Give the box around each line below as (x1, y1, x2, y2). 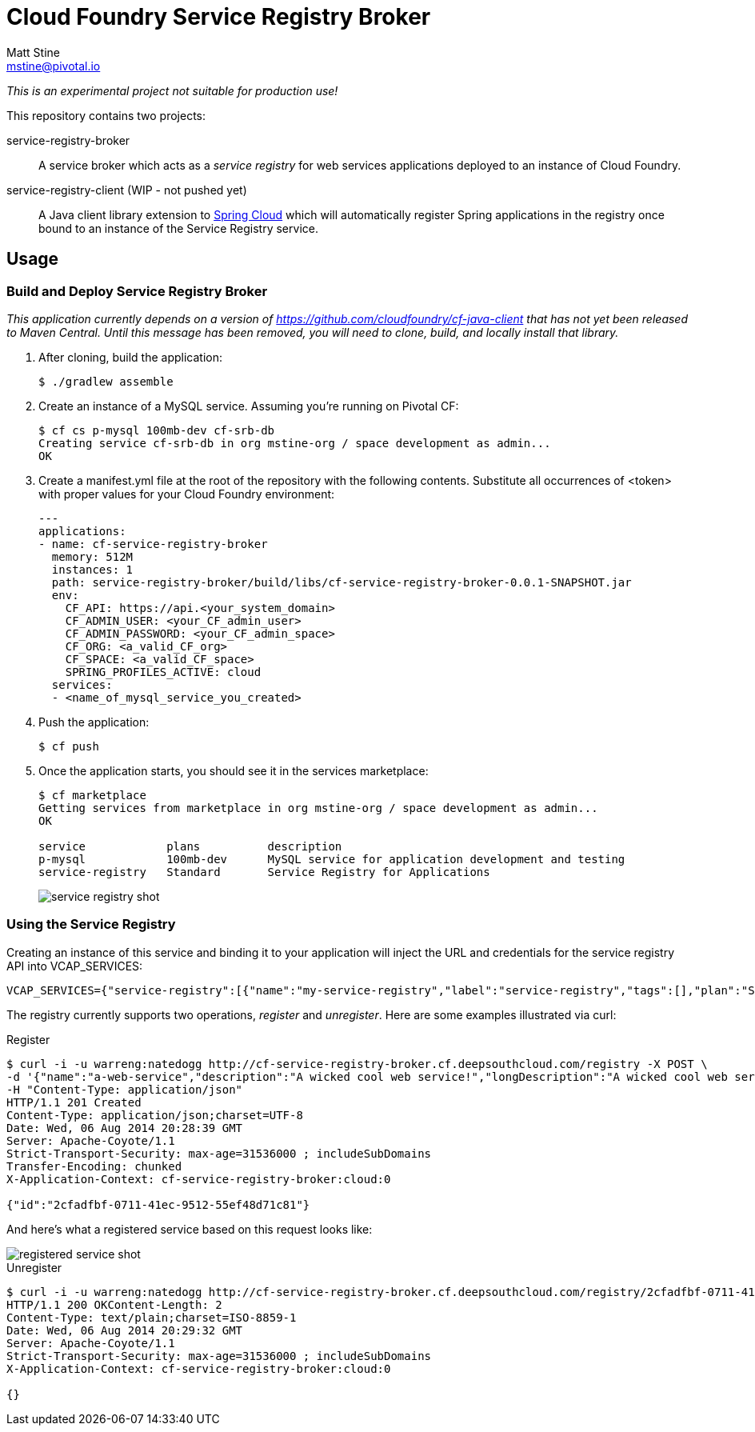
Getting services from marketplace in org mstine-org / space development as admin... (38, 801, 598, 814)
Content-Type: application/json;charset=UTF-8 (6, 1108, 303, 1122)
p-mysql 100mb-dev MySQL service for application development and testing (38, 852, 625, 866)
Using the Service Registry (6, 916, 176, 933)
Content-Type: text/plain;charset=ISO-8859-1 (6, 1310, 297, 1324)
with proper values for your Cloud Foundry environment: (38, 486, 335, 501)
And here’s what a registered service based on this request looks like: (6, 1222, 373, 1236)
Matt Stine (6, 45, 60, 59)
